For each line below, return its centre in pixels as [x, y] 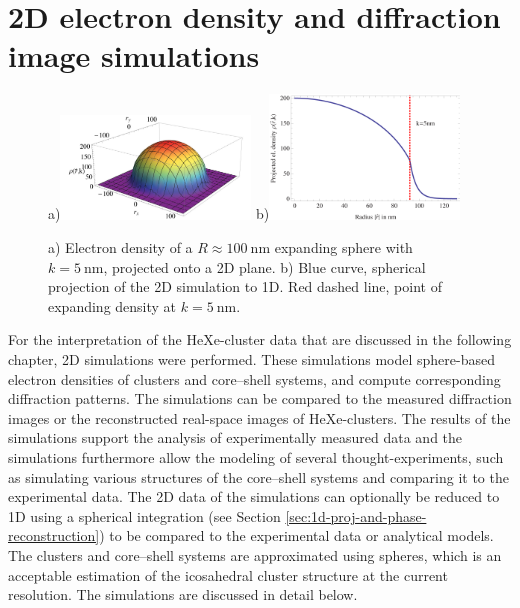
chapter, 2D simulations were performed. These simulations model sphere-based [252, 359]
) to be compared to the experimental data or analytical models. [296, 535]
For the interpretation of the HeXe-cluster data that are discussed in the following [260, 339]
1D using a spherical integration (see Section [144, 515]
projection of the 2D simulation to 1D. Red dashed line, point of [245, 286]
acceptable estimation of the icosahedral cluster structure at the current [228, 574]
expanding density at [112, 305]
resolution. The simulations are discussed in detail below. [183, 594]
